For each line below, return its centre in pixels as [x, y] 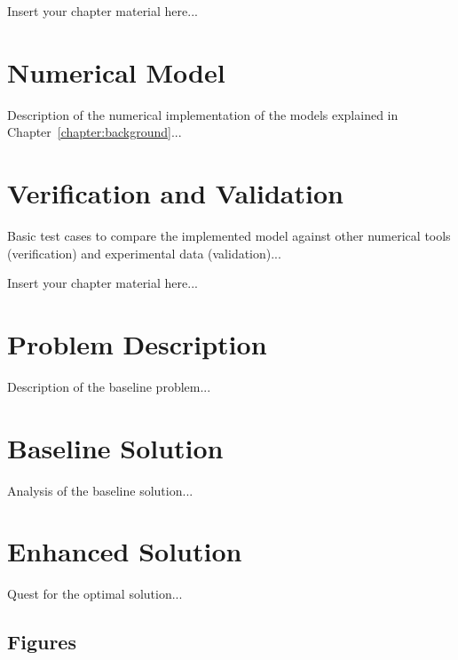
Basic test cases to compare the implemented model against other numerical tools [229, 236]
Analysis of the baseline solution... [100, 490]
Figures [42, 642]
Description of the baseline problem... [109, 386]
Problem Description [137, 344]
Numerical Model [116, 72]
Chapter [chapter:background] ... [95, 132]
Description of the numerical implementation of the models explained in [203, 114]
